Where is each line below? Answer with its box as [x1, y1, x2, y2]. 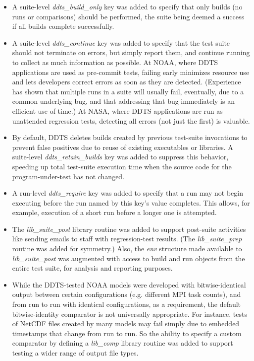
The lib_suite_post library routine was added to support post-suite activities [12, 223, 246, 234]
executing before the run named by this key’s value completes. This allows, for [12, 197, 250, 208]
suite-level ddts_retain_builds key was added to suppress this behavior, [12, 151, 229, 162]
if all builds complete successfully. [12, 21, 114, 31]
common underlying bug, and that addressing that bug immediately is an [12, 96, 235, 106]
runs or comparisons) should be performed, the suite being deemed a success [12, 11, 245, 21]
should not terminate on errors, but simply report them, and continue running [12, 47, 250, 58]
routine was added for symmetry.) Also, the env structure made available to [12, 243, 242, 254]
